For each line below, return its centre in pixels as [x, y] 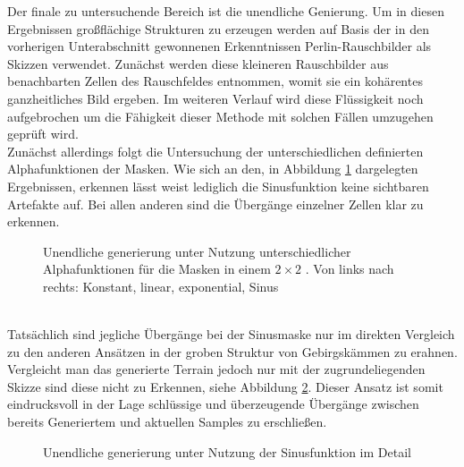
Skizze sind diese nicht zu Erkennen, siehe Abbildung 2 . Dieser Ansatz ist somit [225, 386]
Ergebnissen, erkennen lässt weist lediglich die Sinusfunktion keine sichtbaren [218, 186]
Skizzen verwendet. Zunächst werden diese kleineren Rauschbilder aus [198, 63]
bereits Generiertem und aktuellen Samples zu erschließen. [167, 422]
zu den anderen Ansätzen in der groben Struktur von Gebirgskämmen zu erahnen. [232, 351]
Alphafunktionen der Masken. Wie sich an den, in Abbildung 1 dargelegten [213, 169]
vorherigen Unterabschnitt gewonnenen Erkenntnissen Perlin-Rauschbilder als [219, 46]
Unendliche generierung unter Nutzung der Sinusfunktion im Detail [227, 451]
